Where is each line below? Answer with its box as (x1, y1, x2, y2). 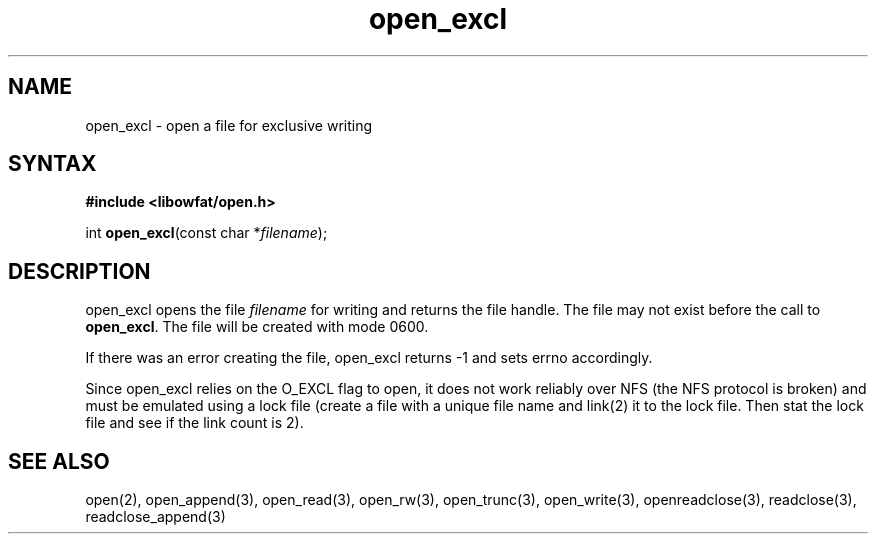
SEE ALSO (8, 448, 110, 474)
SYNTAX (8, 151, 97, 177)
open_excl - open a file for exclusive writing (85, 116, 373, 134)
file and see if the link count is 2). (85, 414, 304, 432)
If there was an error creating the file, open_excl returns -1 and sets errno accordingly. (85, 349, 653, 367)
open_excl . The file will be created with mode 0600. (85, 318, 429, 336)
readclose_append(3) (85, 508, 226, 526)
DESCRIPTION (8, 258, 151, 284)
